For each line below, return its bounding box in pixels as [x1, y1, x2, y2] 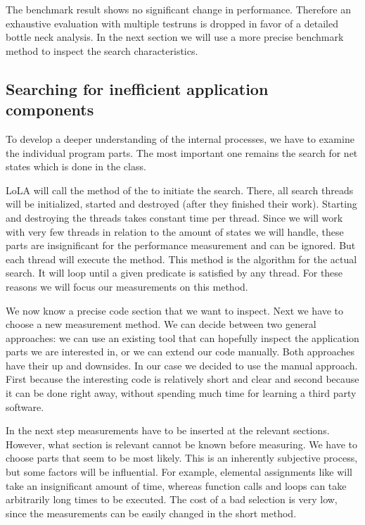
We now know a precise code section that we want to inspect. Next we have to [6, 303, 344, 317]
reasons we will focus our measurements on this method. [6, 279, 248, 293]
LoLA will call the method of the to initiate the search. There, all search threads [6, 182, 354, 197]
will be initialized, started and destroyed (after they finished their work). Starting [6, 196, 357, 211]
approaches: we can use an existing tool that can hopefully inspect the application [6, 330, 359, 345]
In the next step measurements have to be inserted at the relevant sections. [6, 423, 330, 438]
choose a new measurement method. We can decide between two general [6, 317, 316, 331]
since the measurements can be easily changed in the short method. [6, 505, 297, 520]
